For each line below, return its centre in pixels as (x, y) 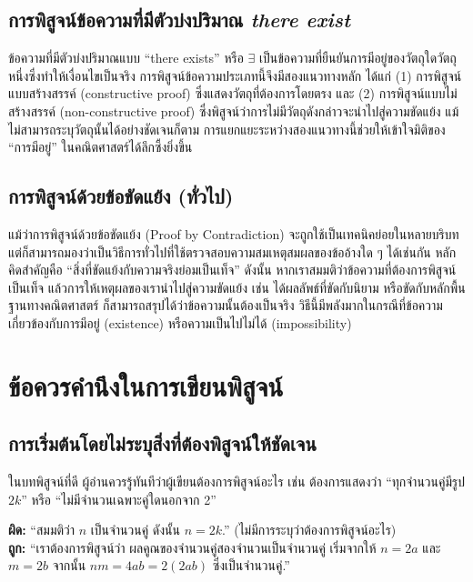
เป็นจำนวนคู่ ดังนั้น (135, 530)
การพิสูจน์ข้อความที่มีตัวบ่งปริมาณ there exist (180, 20)
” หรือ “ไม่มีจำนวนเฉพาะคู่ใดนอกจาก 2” (119, 499)
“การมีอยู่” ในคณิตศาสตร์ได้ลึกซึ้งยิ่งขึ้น (101, 147)
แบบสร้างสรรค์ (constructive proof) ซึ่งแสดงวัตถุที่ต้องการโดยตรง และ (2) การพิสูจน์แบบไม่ (233, 93)
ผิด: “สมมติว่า (42, 530)
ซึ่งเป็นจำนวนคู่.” (251, 565)
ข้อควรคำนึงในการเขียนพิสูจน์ (146, 385)
